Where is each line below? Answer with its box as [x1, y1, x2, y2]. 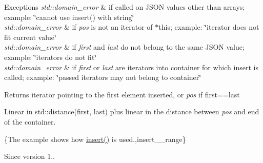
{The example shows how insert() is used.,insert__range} [4, 133, 186, 144]
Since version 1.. [4, 151, 55, 161]
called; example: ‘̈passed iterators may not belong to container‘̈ [4, 72, 201, 83]
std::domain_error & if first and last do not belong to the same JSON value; [4, 42, 245, 52]
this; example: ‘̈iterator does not [158, 22, 259, 32]
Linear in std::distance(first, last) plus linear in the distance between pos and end [4, 106, 259, 117]
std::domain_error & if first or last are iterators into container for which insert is [4, 62, 258, 72]
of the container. [4, 116, 56, 127]
